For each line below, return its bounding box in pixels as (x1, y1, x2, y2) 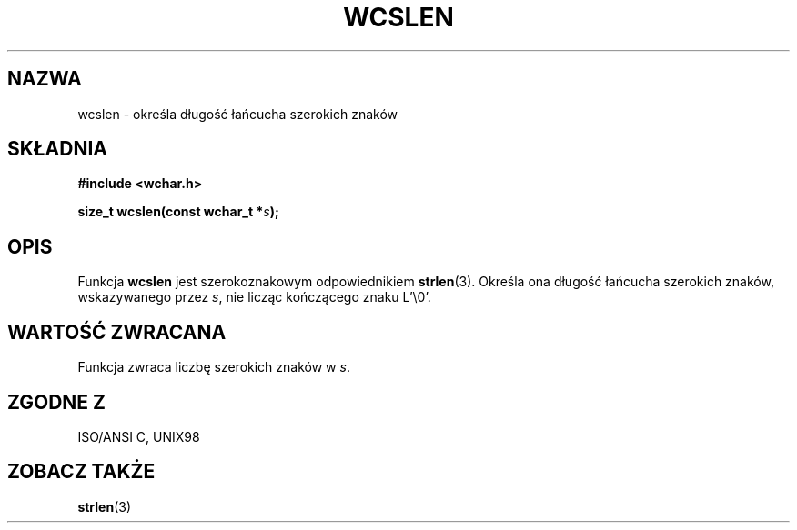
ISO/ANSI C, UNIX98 (77, 428, 200, 445)
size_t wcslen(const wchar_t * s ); (77, 204, 279, 220)
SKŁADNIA (7, 137, 107, 161)
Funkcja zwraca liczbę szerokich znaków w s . (77, 359, 350, 375)
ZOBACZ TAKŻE (7, 460, 156, 484)
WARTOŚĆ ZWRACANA (7, 320, 227, 344)
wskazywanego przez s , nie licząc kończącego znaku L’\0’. (77, 289, 431, 305)
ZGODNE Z (7, 390, 106, 414)
